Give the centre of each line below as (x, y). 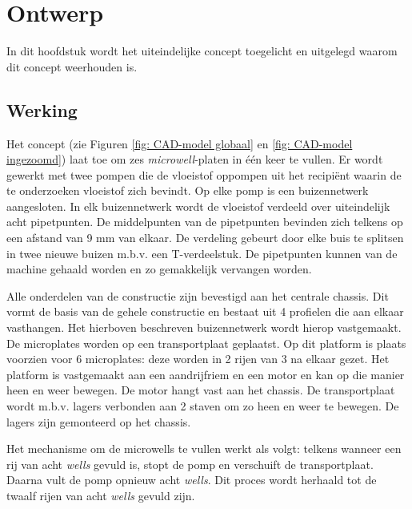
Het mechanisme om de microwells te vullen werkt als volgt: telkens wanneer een (204, 448)
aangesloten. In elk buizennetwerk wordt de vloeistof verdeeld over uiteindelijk (198, 206)
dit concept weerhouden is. (72, 66)
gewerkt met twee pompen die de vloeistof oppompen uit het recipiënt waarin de (204, 174)
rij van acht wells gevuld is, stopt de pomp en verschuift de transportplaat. (190, 464)
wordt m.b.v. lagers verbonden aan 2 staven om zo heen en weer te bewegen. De (203, 406)
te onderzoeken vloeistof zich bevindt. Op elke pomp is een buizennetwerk (188, 190)
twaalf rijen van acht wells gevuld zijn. (101, 495)
